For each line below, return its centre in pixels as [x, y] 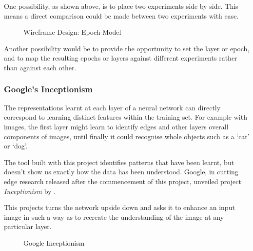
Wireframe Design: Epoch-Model [72, 32]
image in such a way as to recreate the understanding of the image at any [114, 217]
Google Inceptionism [54, 242]
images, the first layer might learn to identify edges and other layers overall [116, 126]
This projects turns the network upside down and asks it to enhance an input [119, 207]
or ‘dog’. [16, 146]
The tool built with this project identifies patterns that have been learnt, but [119, 162]
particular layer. [28, 226]
